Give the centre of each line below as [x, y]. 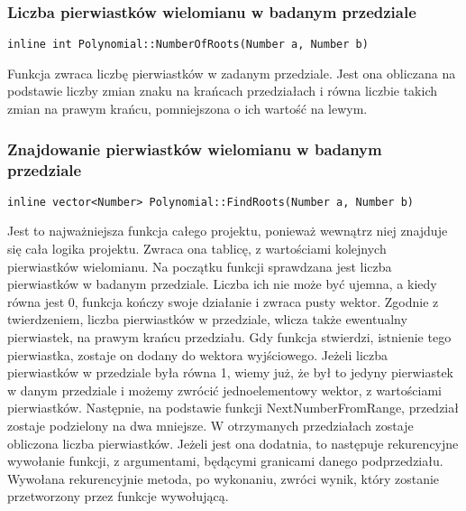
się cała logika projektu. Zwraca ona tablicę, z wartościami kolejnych [197, 249]
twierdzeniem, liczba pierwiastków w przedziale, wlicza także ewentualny [207, 319]
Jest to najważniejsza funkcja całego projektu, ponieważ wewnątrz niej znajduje [228, 231]
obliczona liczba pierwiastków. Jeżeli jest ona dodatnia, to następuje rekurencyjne [233, 443]
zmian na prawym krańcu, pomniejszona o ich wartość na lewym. [187, 109]
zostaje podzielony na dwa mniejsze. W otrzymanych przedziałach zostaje [210, 425]
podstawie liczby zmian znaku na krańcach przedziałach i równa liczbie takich [222, 91]
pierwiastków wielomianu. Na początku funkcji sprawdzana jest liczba [200, 266]
